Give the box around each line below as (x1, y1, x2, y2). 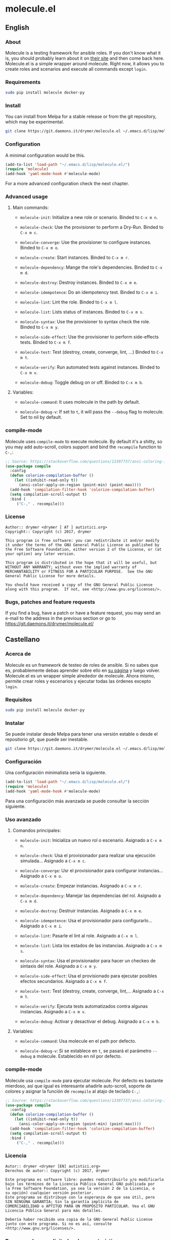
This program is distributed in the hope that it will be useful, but (5, 560, 157, 565)
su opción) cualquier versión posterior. (5, 1190, 94, 1195)
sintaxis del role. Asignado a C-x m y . (20, 963, 98, 969)
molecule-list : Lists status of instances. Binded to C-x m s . (20, 309, 144, 315)
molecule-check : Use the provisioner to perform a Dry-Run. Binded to (20, 224, 163, 230)
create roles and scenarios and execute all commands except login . (5, 66, 147, 72)
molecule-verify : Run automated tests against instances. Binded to (20, 364, 160, 370)
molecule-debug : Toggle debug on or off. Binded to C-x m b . (20, 379, 143, 386)
